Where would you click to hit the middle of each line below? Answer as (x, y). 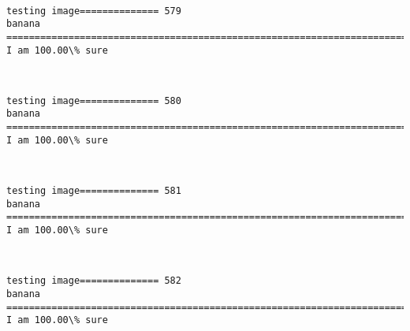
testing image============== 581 (94, 191)
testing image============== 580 (94, 100)
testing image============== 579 (94, 11)
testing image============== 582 (94, 281)
